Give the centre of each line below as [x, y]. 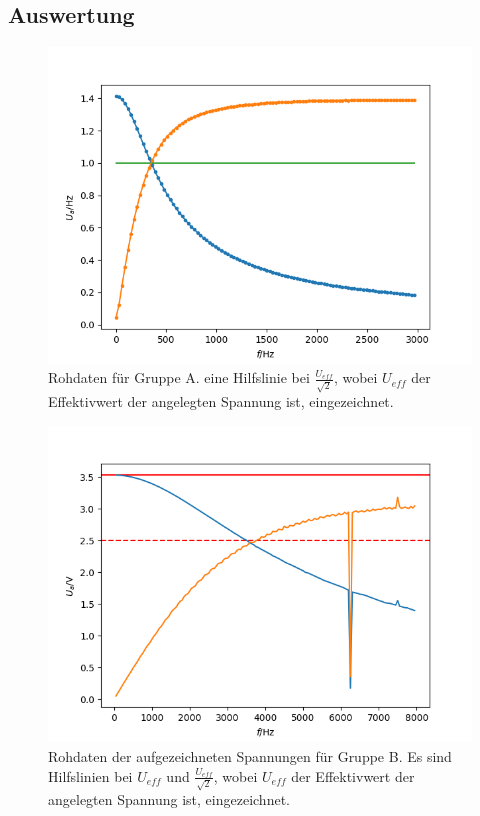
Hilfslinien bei [90, 775]
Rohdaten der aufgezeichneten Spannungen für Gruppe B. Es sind [250, 756]
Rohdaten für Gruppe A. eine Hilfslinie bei [179, 377]
